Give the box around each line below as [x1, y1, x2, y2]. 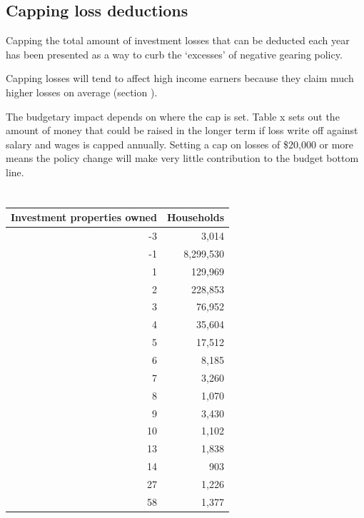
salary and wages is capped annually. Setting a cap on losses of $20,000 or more [6, 136, 354, 151]
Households [166, 210, 225, 225]
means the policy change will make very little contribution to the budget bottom [6, 151, 359, 166]
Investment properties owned [11, 210, 157, 225]
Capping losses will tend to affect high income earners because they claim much [6, 71, 354, 86]
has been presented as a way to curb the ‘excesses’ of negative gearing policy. [6, 46, 343, 61]
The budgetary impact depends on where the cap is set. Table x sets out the [6, 108, 340, 123]
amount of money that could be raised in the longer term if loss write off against [6, 123, 358, 138]
